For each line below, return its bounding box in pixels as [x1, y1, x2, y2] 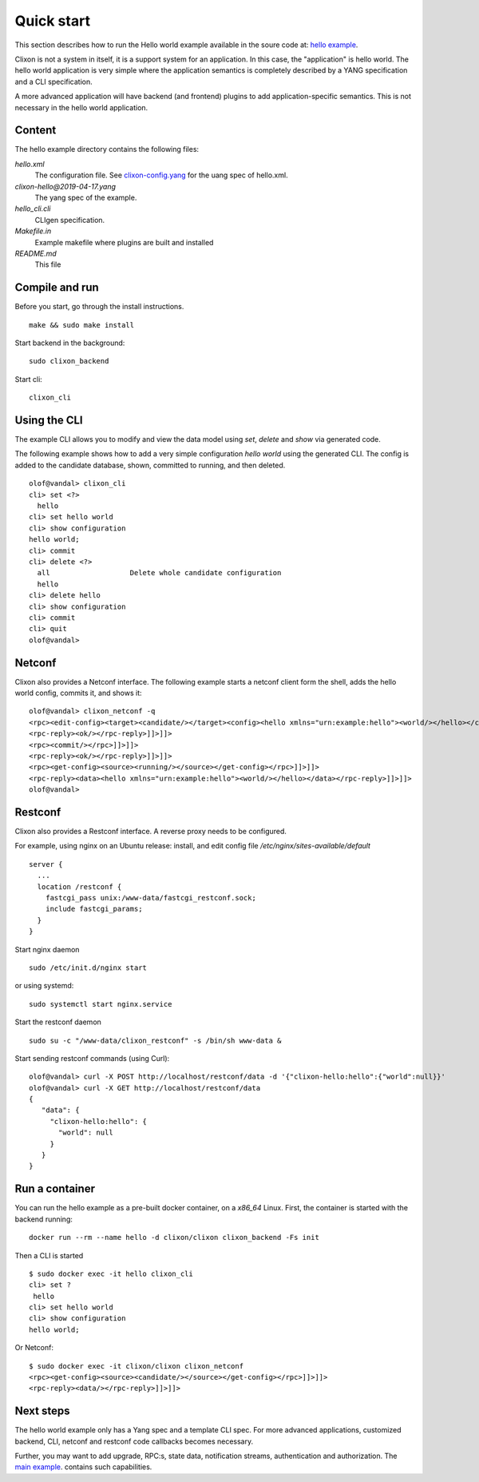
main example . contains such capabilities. [14, 1462, 152, 1472]
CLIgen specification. [34, 215, 105, 224]
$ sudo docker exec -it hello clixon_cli [29, 1269, 193, 1278]
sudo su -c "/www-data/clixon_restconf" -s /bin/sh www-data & [29, 1035, 282, 1045]
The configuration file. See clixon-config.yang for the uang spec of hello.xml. [34, 170, 288, 180]
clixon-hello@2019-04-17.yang [14, 181, 116, 191]
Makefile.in [14, 226, 52, 236]
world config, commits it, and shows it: [14, 688, 143, 698]
